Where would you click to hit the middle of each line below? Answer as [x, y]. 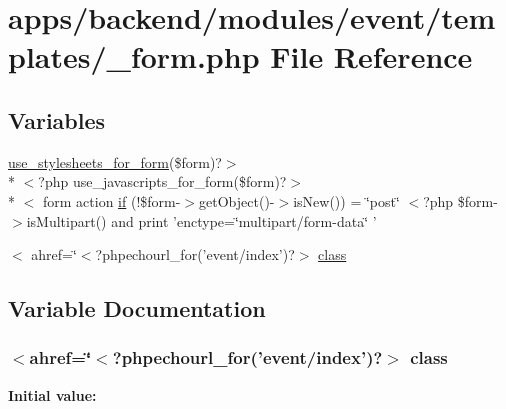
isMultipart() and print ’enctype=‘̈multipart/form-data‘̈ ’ [201, 220]
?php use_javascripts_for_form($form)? [162, 181]
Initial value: [52, 394]
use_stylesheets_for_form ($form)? [115, 161]
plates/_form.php [134, 56]
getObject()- [237, 200]
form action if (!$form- [111, 200]
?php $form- [460, 200]
